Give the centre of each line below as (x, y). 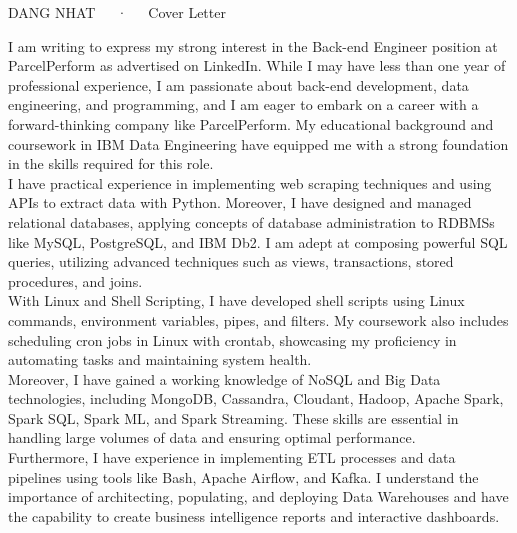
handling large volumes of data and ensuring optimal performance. (212, 437)
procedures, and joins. (75, 280)
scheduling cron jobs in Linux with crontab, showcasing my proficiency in (232, 339)
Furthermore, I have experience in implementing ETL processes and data (232, 457)
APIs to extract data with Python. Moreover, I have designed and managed (240, 202)
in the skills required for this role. (111, 163)
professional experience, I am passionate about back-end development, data (238, 84)
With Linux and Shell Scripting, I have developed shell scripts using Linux (236, 300)
